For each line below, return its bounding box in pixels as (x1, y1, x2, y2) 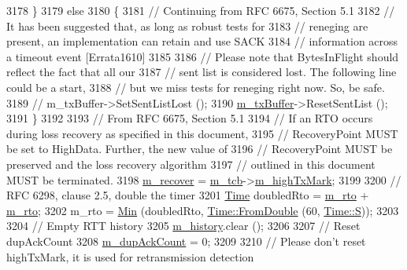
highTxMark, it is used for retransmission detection (6, 248, 254, 265)
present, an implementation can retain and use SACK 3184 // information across (6, 33, 398, 49)
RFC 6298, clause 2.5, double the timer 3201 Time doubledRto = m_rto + (6, 187, 369, 203)
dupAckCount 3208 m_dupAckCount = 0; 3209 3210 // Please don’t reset (6, 232, 366, 249)
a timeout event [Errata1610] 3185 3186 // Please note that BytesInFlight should (6, 48, 399, 64)
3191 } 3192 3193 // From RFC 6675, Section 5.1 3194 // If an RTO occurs (6, 110, 373, 126)
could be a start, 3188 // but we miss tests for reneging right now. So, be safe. (6, 78, 385, 95)
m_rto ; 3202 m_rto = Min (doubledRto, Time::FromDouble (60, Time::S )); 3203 (6, 202, 399, 218)
